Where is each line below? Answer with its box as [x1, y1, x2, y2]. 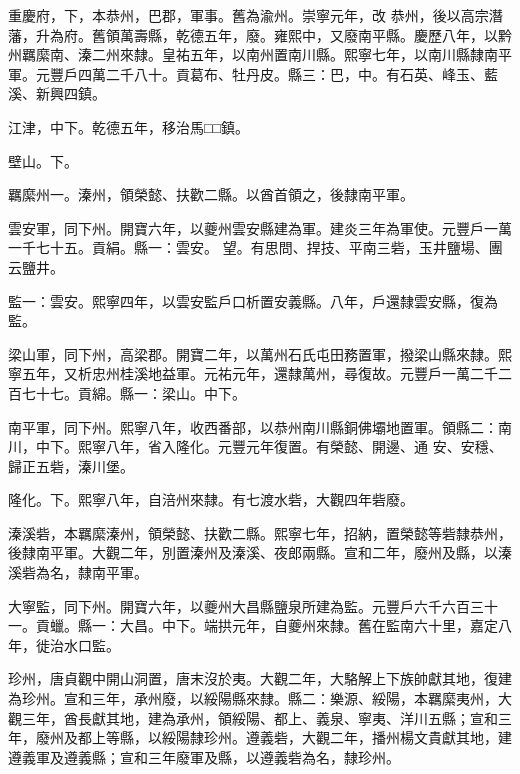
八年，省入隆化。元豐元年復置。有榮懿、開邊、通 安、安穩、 [105, 436, 503, 457]
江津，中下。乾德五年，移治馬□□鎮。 [8, 116, 249, 137]
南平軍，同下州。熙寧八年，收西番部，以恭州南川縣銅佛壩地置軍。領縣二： [8, 416, 498, 437]
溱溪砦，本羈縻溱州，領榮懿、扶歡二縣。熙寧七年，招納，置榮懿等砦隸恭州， [8, 522, 512, 543]
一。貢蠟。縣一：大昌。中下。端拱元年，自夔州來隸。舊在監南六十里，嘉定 [8, 615, 498, 636]
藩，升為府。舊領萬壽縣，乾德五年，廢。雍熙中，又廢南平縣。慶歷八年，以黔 [8, 24, 512, 45]
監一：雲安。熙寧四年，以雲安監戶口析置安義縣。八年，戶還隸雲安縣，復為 [8, 290, 498, 311]
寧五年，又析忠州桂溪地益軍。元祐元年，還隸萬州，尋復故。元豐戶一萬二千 [8, 363, 498, 384]
